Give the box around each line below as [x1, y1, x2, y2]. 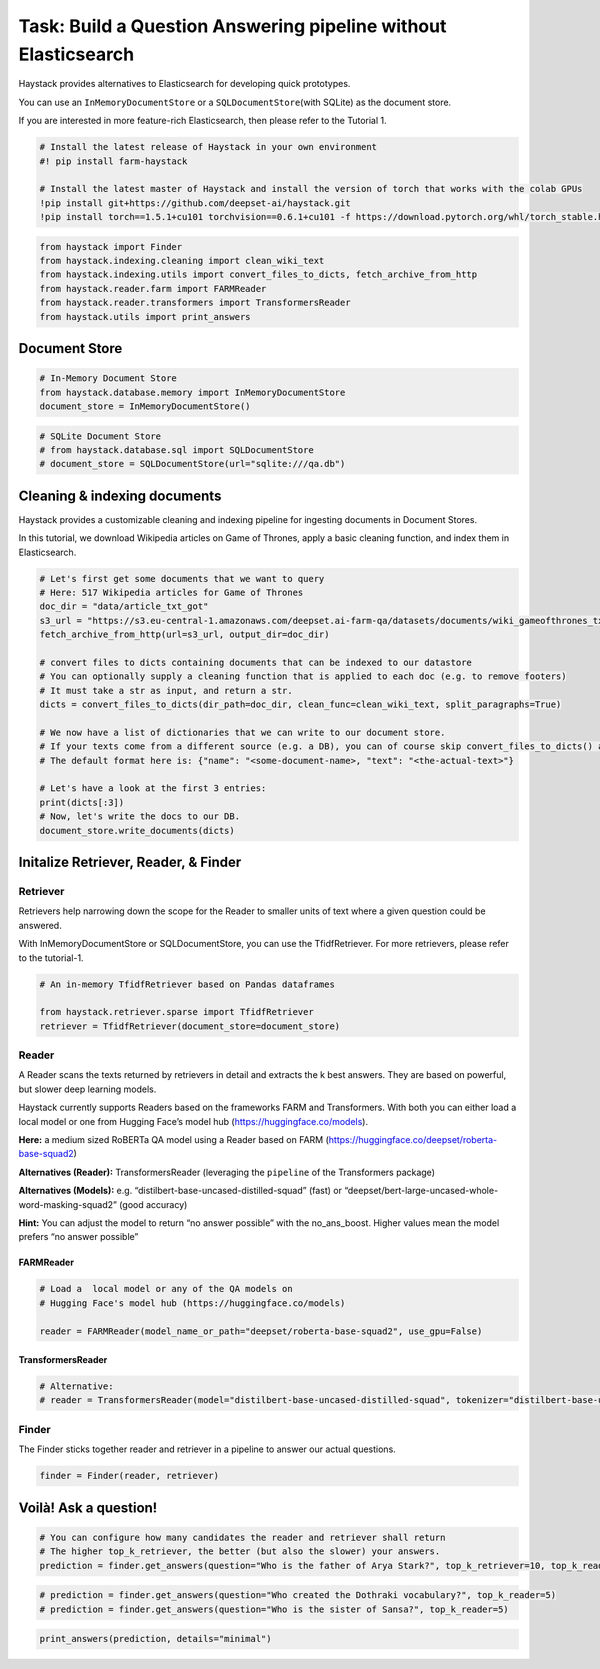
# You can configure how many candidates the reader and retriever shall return [39, 1531, 446, 1543]
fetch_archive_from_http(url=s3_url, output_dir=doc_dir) [39, 629, 330, 640]
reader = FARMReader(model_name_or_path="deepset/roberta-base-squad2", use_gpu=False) [39, 1325, 483, 1337]
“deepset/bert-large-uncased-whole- [343, 1185, 499, 1197]
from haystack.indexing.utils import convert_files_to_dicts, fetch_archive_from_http [39, 269, 478, 280]
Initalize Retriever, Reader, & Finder [18, 854, 242, 871]
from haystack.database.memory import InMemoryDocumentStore [39, 386, 346, 398]
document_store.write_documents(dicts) [39, 825, 235, 836]
